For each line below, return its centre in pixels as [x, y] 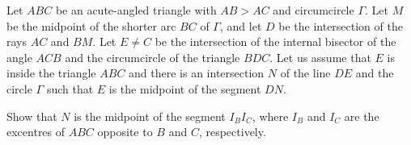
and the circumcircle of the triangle [153, 57]
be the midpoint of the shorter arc [91, 25]
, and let [241, 25]
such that [70, 88]
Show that [32, 116]
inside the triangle [51, 73]
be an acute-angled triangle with [136, 10]
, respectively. [232, 132]
